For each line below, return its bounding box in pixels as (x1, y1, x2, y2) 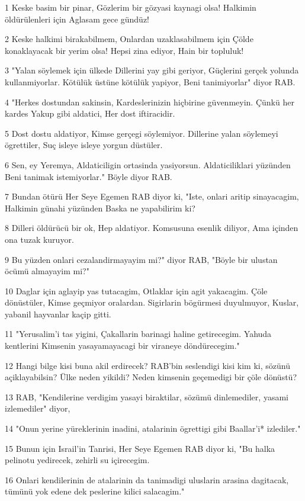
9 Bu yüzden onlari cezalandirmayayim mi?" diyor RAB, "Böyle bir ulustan (5, 253, 278, 265)
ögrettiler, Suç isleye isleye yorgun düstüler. (5, 139, 163, 151)
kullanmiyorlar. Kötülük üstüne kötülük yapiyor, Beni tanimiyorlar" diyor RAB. (5, 75, 296, 88)
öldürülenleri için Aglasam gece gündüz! (5, 12, 150, 25)
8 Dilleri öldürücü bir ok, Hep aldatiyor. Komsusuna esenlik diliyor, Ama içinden (5, 221, 298, 234)
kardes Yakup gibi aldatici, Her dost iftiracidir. (5, 107, 175, 120)
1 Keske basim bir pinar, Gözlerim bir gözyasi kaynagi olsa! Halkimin (5, 1, 256, 13)
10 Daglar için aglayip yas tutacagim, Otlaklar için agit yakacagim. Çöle (5, 284, 268, 297)
